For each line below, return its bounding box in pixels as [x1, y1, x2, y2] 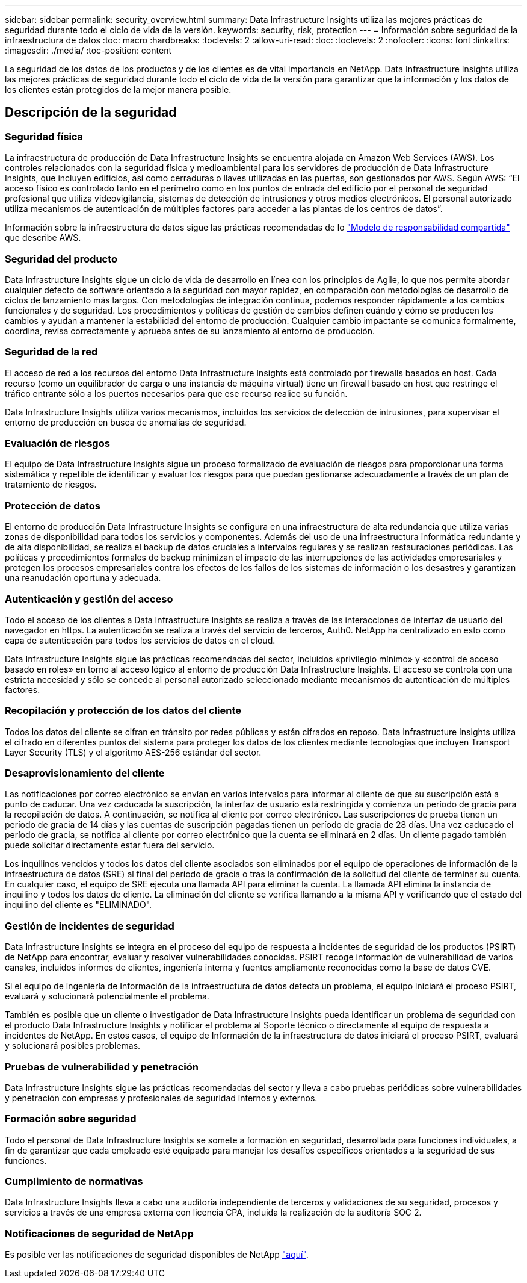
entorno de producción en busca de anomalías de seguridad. [5, 417, 247, 427]
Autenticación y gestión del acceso [5, 592, 173, 605]
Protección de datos [5, 499, 101, 512]
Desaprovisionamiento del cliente [5, 767, 165, 780]
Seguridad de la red [5, 346, 98, 358]
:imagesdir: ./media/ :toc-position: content [5, 45, 171, 55]
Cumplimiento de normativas [5, 1175, 143, 1188]
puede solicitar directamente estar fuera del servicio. [5, 840, 215, 851]
